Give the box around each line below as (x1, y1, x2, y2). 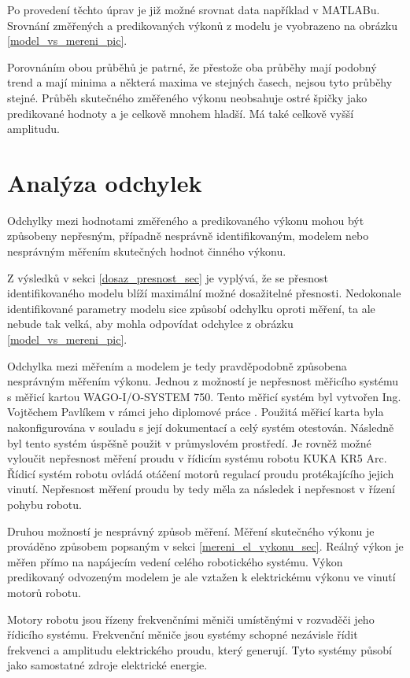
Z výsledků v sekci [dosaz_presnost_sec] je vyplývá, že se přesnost (7, 269, 328, 286)
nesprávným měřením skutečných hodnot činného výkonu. (7, 243, 286, 260)
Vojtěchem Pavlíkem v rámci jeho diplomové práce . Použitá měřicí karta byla (7, 403, 384, 420)
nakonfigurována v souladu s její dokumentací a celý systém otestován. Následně (7, 419, 394, 435)
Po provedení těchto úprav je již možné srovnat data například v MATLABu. (7, 2, 380, 17)
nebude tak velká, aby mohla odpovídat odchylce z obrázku (7, 315, 294, 332)
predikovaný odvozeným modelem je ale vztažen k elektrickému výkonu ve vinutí (7, 569, 396, 585)
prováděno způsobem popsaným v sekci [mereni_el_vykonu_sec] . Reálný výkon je (7, 538, 404, 555)
